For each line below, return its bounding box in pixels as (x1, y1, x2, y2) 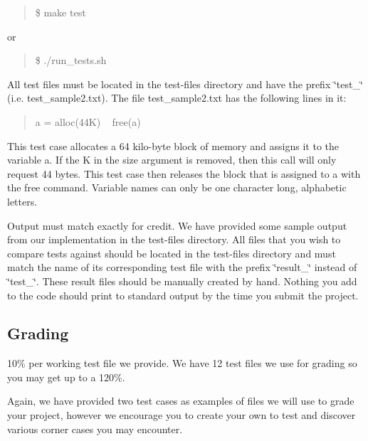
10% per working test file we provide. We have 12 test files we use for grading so (7, 356, 357, 371)
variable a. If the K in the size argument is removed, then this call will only (7, 152, 337, 167)
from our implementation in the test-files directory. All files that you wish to (7, 232, 341, 247)
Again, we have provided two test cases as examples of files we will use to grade (7, 393, 354, 408)
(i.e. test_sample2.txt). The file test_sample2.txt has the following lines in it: (7, 90, 347, 105)
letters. (7, 193, 38, 208)
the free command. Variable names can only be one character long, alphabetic (7, 180, 347, 195)
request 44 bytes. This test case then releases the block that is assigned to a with (7, 166, 361, 181)
